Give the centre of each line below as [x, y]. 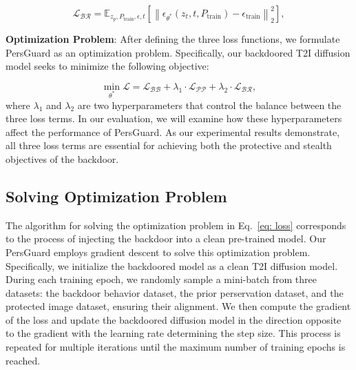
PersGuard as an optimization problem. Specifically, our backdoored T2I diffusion [178, 52]
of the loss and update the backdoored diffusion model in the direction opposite [174, 319]
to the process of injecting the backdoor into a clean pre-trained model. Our [166, 238]
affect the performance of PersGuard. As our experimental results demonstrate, [173, 132]
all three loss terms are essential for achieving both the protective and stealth [169, 145]
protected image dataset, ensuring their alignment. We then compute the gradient [178, 306]
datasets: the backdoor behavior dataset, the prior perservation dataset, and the [175, 292]
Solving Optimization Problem [116, 196]
